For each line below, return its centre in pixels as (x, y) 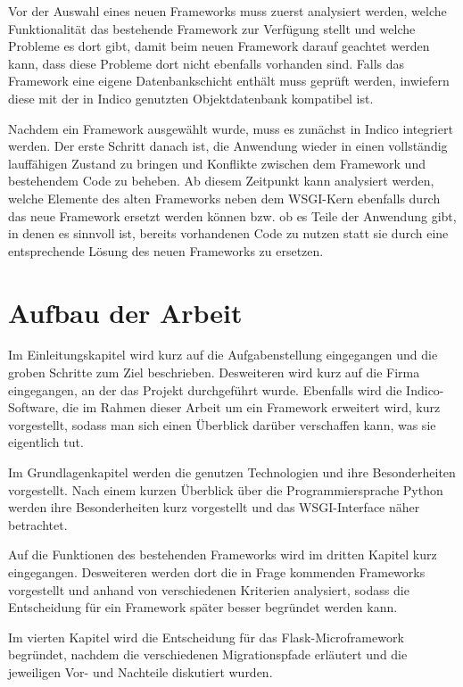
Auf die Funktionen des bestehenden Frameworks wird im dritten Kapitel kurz (223, 555)
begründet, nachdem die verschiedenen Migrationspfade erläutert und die (208, 654)
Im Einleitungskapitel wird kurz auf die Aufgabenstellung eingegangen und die (223, 355)
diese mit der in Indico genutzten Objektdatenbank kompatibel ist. (191, 98)
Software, (33, 407)
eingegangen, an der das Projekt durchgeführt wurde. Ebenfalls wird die (205, 389)
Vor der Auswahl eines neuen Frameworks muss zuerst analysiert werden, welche (227, 11)
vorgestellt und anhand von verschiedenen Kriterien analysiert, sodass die (209, 589)
